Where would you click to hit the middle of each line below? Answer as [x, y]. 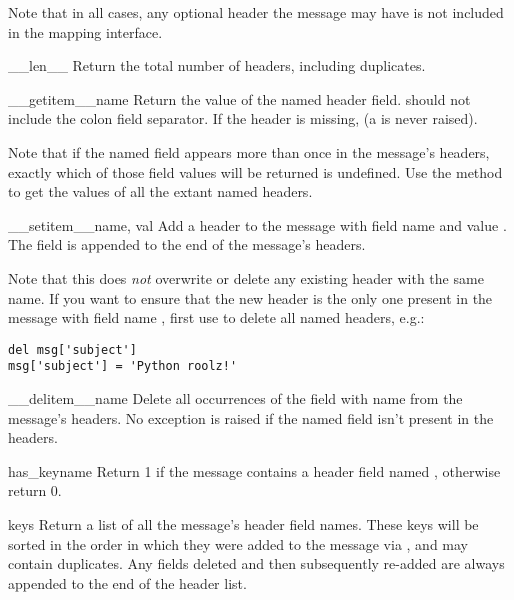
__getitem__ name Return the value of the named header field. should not [239, 98]
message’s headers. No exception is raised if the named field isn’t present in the [251, 417]
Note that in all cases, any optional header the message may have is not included [256, 12]
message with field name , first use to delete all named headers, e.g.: [216, 317]
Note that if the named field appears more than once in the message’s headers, [249, 151]
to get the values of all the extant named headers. [160, 191]
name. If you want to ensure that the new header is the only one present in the [250, 297]
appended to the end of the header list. [127, 582]
